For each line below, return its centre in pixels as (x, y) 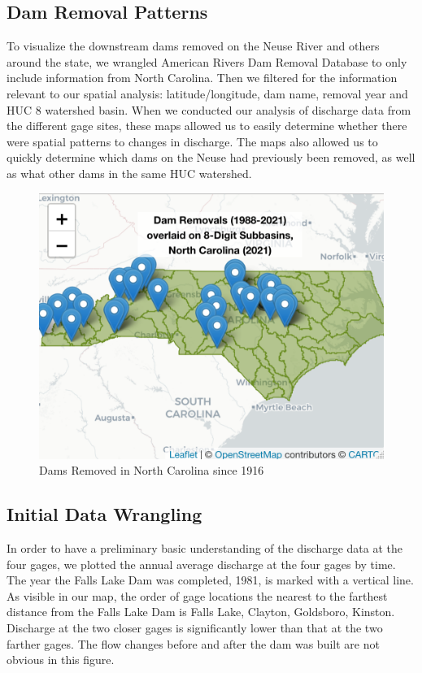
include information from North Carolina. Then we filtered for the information (202, 78)
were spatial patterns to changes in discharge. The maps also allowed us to (192, 141)
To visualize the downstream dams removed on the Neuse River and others (193, 46)
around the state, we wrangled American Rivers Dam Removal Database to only (207, 61)
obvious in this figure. (61, 660)
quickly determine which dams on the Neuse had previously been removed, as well (211, 157)
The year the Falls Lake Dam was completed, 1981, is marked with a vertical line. (210, 580)
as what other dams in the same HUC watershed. (129, 173)
